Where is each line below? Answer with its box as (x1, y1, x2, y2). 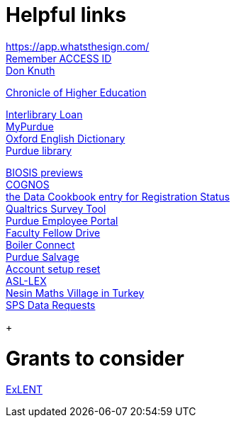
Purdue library (6, 144, 72, 157)
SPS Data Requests (6, 298, 96, 311)
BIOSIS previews (6, 166, 83, 179)
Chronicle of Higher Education (6, 86, 147, 98)
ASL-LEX (6, 274, 47, 287)
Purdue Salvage (6, 250, 79, 263)
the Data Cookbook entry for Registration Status (6, 190, 230, 203)
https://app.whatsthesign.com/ (6, 40, 150, 52)
